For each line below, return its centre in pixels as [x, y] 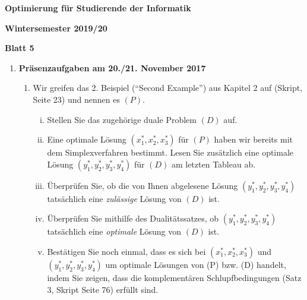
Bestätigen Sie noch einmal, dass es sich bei [126, 251]
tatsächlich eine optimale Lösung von [114, 231]
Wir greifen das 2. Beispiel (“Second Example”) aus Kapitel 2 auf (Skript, [168, 88]
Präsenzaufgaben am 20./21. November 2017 [112, 67]
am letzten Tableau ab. [213, 164]
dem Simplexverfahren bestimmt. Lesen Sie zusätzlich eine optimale [170, 152]
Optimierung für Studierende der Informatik [98, 8]
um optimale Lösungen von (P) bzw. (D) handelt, [196, 264]
